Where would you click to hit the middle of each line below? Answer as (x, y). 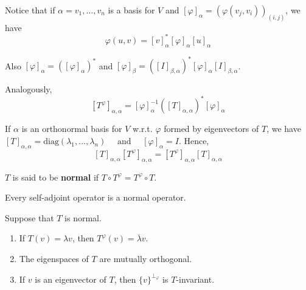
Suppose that (30, 217)
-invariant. (195, 279)
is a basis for (131, 10)
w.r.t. (142, 129)
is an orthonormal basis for (72, 129)
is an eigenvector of (71, 279)
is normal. (83, 217)
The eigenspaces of (54, 258)
